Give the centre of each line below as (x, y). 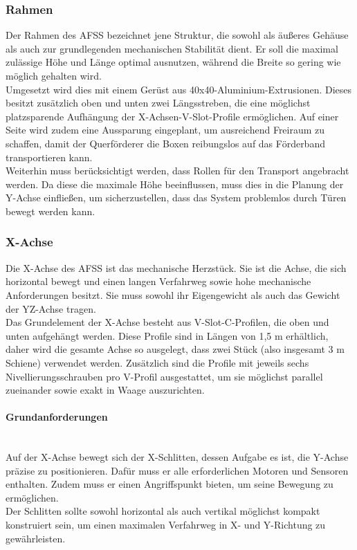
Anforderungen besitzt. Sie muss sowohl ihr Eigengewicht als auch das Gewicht (173, 294)
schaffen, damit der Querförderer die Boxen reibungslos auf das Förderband (165, 143)
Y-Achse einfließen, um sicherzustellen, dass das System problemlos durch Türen (176, 198)
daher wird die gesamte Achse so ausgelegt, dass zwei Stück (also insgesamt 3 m (175, 349)
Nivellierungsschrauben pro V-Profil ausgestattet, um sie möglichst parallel (164, 376)
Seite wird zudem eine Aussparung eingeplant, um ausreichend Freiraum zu (165, 130)
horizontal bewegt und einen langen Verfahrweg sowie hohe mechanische (158, 281)
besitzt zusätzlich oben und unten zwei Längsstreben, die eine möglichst (158, 103)
